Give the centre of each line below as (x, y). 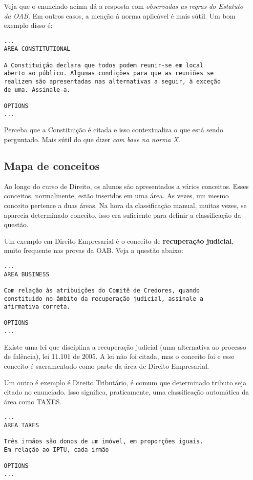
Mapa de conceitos (52, 165)
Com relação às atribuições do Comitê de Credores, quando (102, 290)
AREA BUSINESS (27, 274)
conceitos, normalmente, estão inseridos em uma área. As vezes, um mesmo (116, 196)
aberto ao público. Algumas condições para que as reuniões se (109, 73)
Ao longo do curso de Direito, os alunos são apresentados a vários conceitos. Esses (126, 186)
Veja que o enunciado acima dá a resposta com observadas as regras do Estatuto (124, 6)
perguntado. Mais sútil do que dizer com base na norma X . (92, 139)
